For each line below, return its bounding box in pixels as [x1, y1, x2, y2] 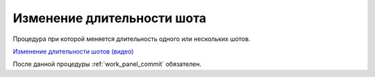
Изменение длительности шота [12, 10, 207, 26]
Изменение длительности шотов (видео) [12, 47, 134, 55]
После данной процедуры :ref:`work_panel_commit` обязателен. [12, 60, 201, 69]
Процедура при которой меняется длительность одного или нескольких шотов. [12, 35, 251, 43]
